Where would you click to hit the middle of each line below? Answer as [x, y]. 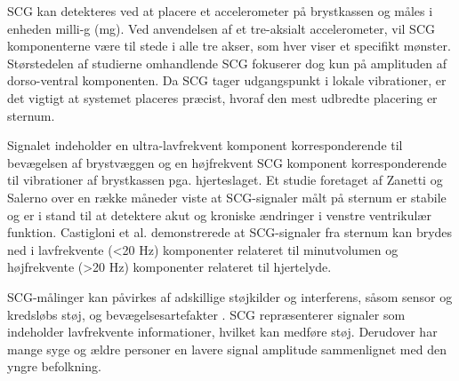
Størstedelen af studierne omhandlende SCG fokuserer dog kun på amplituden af [227, 63]
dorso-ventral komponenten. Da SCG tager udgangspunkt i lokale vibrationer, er [227, 80]
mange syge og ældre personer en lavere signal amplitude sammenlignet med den [227, 349]
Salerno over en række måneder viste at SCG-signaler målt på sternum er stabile [227, 197]
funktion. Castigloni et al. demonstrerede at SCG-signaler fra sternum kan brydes [230, 232]
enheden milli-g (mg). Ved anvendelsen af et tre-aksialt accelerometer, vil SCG [221, 28]
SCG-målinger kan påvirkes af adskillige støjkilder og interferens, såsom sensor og [230, 296]
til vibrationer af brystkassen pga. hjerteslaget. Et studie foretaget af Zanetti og [225, 180]
